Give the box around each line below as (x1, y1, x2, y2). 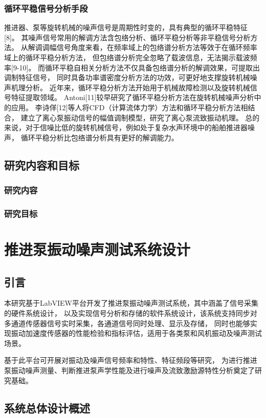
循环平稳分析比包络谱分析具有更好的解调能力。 (20, 132, 179, 142)
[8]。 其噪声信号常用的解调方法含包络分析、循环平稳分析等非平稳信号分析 (4, 32, 251, 42)
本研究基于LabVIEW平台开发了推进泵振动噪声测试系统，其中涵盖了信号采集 (4, 298, 259, 308)
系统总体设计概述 (4, 400, 90, 415)
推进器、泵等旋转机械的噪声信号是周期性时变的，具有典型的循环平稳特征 (4, 22, 248, 33)
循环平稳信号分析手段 (4, 2, 88, 14)
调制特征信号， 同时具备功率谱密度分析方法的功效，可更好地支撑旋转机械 (4, 72, 250, 83)
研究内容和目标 (4, 157, 79, 173)
